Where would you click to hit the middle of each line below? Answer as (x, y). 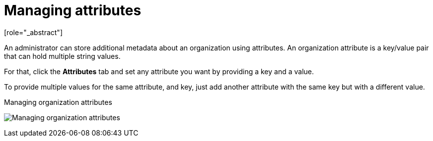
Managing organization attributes (58, 102)
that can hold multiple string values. (62, 56)
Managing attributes (73, 10)
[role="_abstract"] (34, 32)
